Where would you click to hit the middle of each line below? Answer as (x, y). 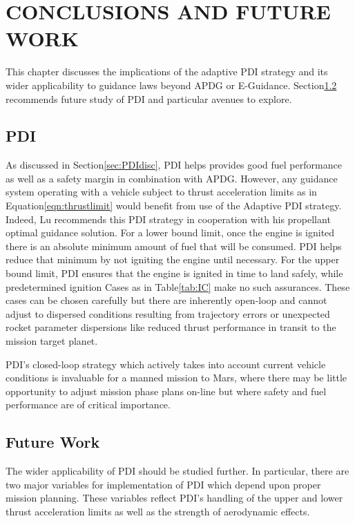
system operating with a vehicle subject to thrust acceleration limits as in (161, 192)
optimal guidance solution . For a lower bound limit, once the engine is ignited (170, 232)
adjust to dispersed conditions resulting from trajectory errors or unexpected (168, 313)
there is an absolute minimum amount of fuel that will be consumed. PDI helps (174, 246)
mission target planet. (52, 341)
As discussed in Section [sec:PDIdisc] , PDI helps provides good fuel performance (174, 165)
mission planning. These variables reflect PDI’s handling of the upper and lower (174, 498)
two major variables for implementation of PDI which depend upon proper (163, 484)
